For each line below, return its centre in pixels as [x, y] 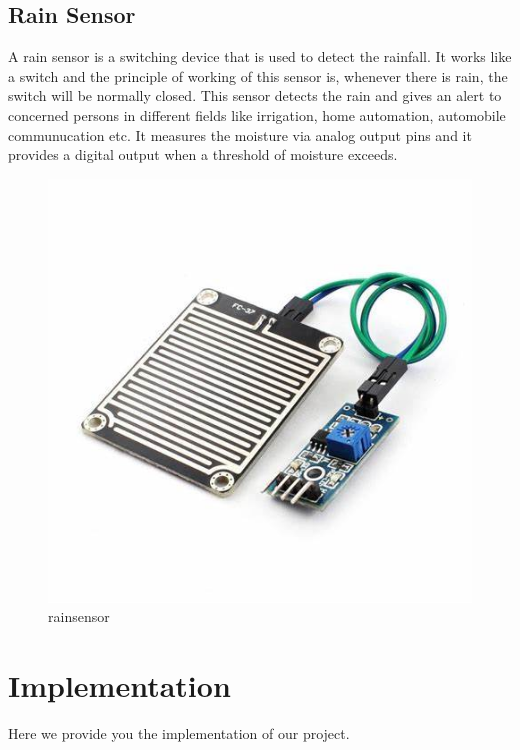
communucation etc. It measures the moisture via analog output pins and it [240, 134]
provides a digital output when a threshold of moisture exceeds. [203, 154]
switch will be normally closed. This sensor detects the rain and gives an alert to [255, 95]
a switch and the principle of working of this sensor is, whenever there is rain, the [258, 75]
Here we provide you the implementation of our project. [179, 733]
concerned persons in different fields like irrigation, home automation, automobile [257, 114]
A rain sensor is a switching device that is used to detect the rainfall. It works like [260, 56]
